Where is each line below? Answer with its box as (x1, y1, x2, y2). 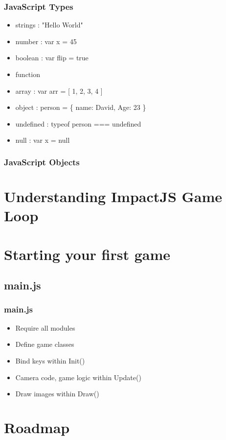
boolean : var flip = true (15, 52, 89, 63)
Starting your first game (4, 244, 171, 264)
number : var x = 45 (15, 36, 77, 46)
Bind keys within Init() (15, 355, 85, 365)
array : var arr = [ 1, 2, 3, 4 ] (15, 85, 103, 96)
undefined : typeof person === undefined (15, 118, 141, 129)
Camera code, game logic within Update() (15, 372, 141, 382)
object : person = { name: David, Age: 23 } (15, 102, 146, 112)
